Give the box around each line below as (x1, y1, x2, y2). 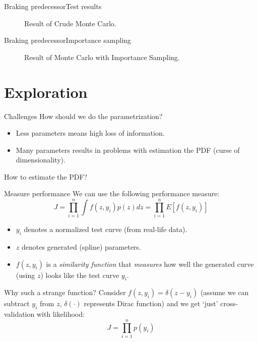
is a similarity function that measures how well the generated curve (46, 258, 254, 269)
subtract (4, 298, 30, 309)
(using (16, 269, 35, 280)
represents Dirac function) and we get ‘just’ (84, 298, 218, 309)
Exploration (4, 81, 88, 102)
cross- (220, 298, 238, 309)
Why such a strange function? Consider (4, 287, 126, 298)
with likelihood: (36, 309, 85, 319)
